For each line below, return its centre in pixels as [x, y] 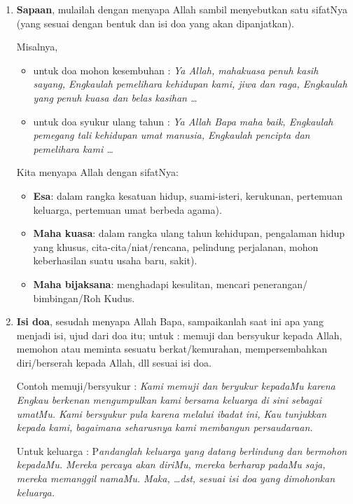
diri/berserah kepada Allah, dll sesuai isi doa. [114, 362]
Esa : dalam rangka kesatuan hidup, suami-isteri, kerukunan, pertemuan [188, 195]
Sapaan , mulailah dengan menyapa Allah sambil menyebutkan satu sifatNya [182, 9]
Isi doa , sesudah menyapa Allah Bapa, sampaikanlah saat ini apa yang [170, 321]
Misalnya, [37, 47]
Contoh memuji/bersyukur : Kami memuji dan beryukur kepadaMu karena [176, 386]
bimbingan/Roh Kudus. [84, 298]
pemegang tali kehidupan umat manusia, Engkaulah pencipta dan [172, 135]
